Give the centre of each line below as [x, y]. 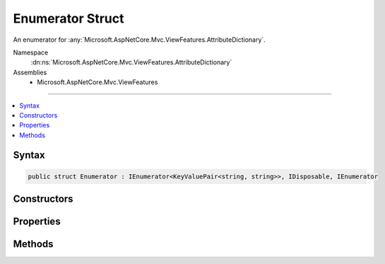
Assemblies [30, 72]
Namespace [31, 52]
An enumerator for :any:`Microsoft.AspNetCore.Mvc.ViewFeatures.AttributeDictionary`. [140, 40]
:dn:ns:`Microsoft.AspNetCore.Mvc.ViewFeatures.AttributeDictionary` [131, 62]
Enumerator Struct [69, 18]
